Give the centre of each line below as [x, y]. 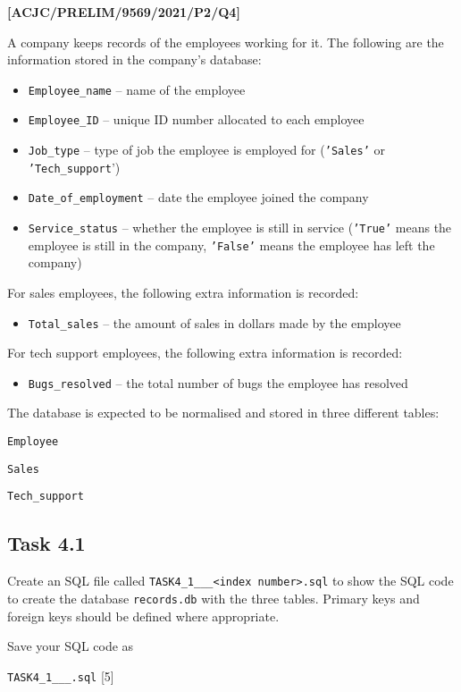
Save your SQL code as [71, 646]
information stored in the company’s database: [134, 59]
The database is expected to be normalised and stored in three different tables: [223, 413]
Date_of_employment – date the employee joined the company [198, 197]
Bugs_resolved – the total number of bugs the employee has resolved [218, 382]
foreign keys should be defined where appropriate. [143, 616]
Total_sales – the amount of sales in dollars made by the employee [214, 322]
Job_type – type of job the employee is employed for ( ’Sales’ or [206, 150]
